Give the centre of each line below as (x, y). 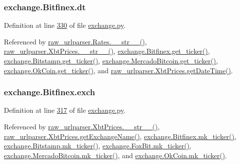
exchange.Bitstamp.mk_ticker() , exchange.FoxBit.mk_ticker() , (98, 146)
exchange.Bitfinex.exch (50, 92)
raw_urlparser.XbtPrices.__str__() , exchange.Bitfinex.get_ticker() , (107, 51)
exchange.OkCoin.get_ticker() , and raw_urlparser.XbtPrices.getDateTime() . (119, 70)
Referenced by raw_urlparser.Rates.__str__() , (75, 41)
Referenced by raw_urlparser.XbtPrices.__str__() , (82, 126)
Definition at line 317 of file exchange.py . (65, 110)
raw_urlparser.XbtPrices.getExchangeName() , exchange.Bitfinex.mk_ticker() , (120, 136)
